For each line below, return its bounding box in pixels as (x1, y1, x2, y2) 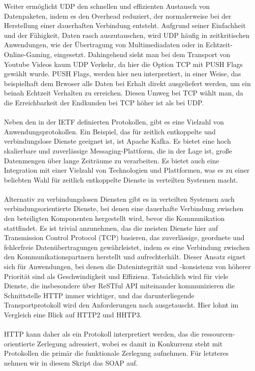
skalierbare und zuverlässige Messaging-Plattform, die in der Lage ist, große (4, 145, 232, 155)
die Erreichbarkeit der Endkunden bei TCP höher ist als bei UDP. (4, 97, 204, 107)
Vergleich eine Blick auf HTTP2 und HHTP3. (4, 309, 142, 319)
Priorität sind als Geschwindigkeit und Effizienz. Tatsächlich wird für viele (4, 271, 228, 281)
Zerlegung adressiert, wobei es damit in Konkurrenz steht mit (37, 338, 223, 348)
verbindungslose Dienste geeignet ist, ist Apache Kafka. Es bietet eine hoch (4, 136, 231, 146)
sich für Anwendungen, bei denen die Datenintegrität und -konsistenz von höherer (4, 261, 251, 272)
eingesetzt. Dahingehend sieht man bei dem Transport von (54, 49, 230, 59)
